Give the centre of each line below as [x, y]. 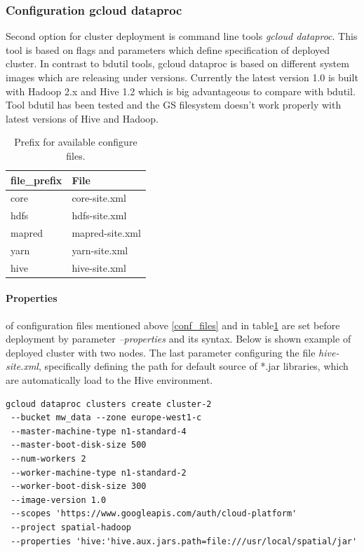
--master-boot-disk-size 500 [79, 445]
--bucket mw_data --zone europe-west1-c [106, 418]
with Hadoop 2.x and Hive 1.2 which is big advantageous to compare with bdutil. [181, 91]
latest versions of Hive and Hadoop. [82, 118]
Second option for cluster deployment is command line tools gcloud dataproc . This [182, 36]
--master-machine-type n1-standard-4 [99, 431]
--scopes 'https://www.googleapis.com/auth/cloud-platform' [154, 514]
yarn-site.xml [100, 250]
